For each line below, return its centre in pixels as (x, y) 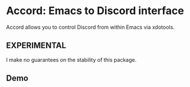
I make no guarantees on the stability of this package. (71, 59)
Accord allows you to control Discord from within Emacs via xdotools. (91, 27)
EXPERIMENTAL (36, 46)
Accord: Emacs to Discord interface (95, 11)
